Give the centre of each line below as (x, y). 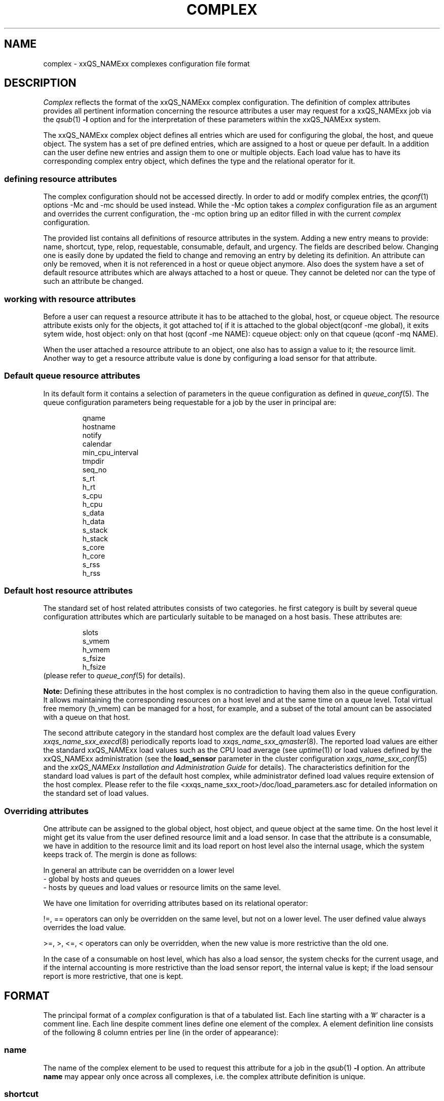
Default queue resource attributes (72, 376)
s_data (93, 512)
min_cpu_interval (110, 452)
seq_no (95, 469)
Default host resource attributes (68, 591)
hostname (99, 426)
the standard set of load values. (96, 793)
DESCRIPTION (40, 83)
